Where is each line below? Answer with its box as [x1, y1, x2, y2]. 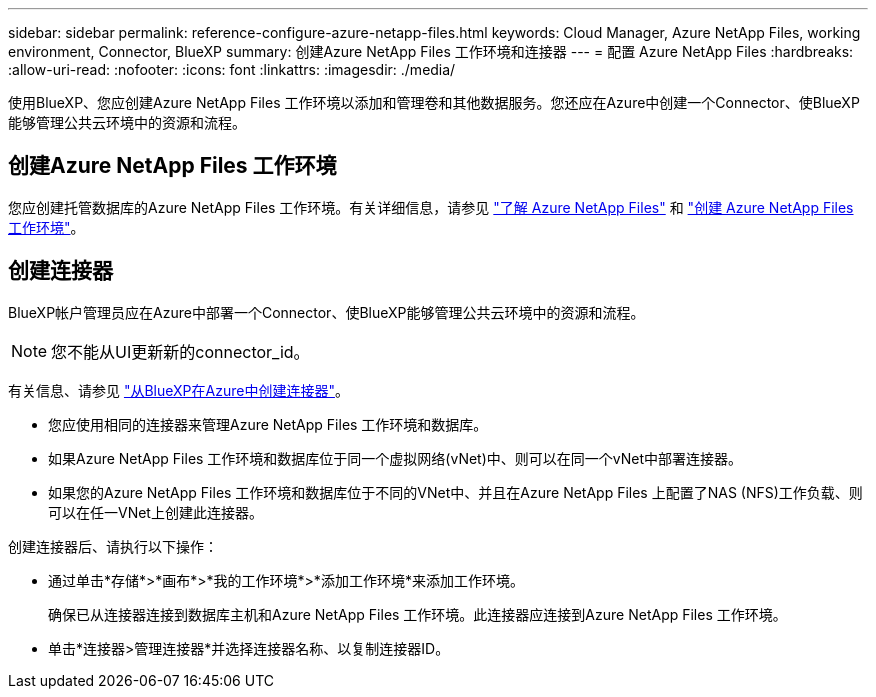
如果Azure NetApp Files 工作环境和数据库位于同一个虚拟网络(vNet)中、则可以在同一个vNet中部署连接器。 [48, 449, 743, 467]
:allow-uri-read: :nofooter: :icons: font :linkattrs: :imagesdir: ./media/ [8, 61, 456, 78]
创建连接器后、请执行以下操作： [8, 537, 218, 555]
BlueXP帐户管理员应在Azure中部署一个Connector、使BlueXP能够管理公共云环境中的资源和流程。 [8, 303, 645, 321]
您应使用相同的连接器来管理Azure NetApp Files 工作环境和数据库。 [48, 415, 488, 433]
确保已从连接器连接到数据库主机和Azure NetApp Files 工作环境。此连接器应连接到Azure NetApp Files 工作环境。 [48, 605, 787, 623]
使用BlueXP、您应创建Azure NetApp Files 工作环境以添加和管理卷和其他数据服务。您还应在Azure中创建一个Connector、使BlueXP [8, 94, 860, 111]
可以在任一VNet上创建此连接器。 [48, 503, 263, 521]
